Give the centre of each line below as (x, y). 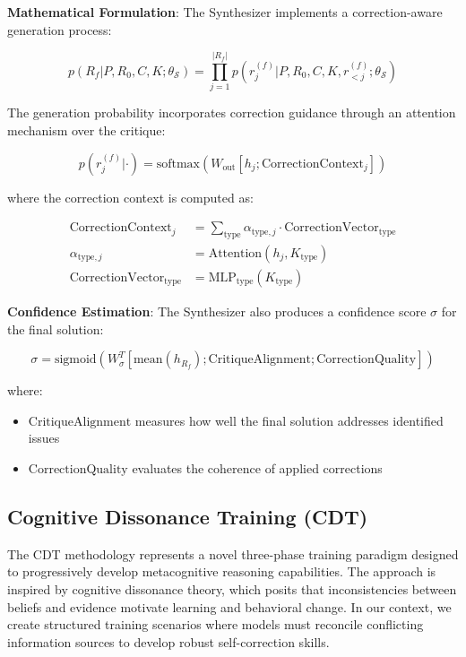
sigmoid (75, 360)
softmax (178, 164)
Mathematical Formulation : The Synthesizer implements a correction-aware (225, 12)
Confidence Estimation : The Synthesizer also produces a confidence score (217, 311)
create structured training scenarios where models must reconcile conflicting (216, 624)
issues (44, 438)
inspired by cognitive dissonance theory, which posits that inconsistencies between (232, 588)
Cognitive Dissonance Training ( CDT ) (188, 516)
